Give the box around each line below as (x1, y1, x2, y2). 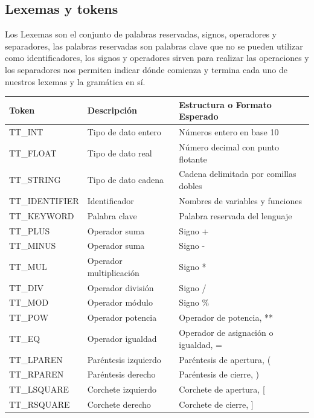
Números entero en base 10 (179, 126, 279, 138)
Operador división (87, 281, 154, 294)
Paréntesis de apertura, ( (179, 353, 271, 365)
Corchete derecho (87, 398, 151, 411)
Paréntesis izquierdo (87, 353, 161, 365)
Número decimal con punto (179, 140, 280, 153)
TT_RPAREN (9, 368, 64, 381)
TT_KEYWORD (9, 209, 74, 222)
